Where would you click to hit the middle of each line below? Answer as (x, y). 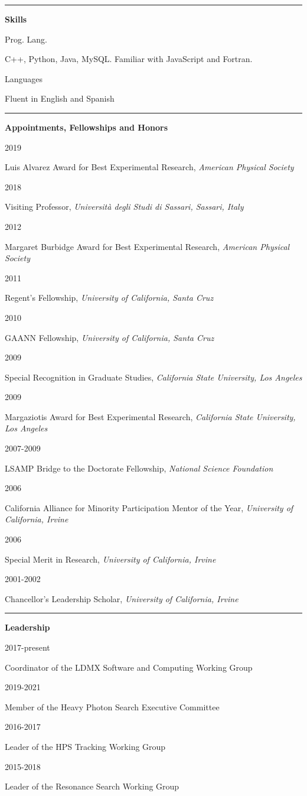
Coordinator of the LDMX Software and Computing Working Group (129, 667)
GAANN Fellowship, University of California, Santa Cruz (110, 337)
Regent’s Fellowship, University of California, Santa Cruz (109, 298)
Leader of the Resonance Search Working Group (92, 786)
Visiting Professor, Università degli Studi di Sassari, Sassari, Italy (124, 207)
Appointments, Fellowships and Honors (86, 127)
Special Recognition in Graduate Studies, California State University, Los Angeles (153, 377)
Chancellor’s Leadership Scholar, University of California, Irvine (122, 598)
